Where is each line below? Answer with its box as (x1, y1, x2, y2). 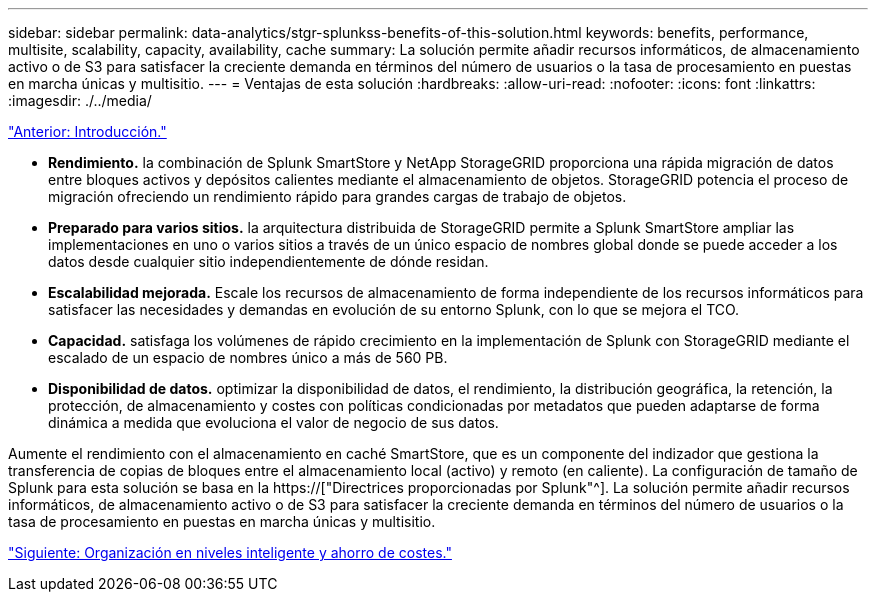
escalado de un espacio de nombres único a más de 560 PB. (48, 349, 448, 366)
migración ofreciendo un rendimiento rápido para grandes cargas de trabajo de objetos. (48, 188, 627, 205)
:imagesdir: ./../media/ (8, 92, 152, 109)
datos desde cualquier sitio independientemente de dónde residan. (48, 253, 489, 270)
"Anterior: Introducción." (8, 123, 167, 140)
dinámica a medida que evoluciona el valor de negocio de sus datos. (48, 414, 499, 431)
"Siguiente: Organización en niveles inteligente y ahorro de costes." (8, 544, 452, 561)
